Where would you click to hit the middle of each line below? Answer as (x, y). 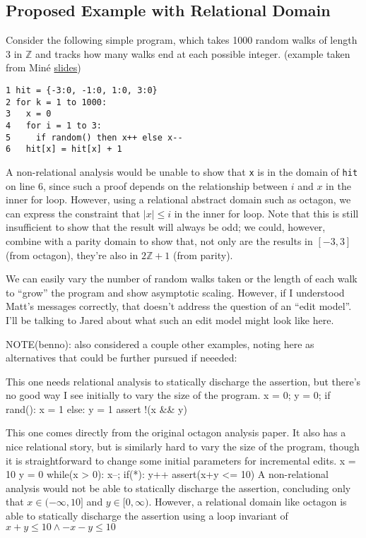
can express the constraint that (73, 213)
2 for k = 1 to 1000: (57, 102)
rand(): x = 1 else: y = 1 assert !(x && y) (96, 408)
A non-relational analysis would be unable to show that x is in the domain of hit (182, 171)
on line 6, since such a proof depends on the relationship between (147, 185)
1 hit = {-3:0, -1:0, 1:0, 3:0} (82, 90)
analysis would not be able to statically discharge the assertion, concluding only (178, 488)
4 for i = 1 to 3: (54, 125)
